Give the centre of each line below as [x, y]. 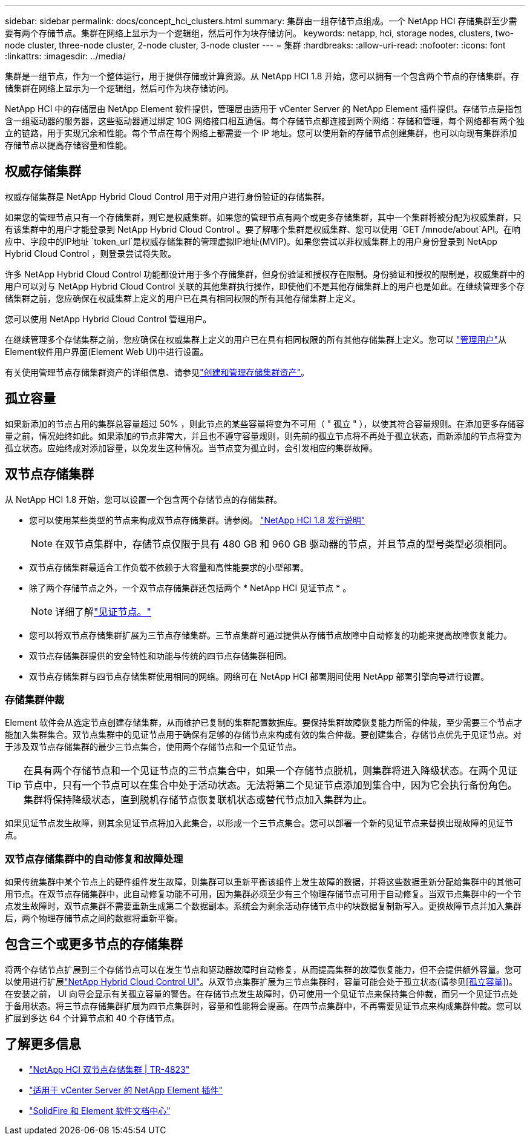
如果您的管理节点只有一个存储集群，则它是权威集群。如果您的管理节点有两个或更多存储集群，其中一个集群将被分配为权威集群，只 [263, 217]
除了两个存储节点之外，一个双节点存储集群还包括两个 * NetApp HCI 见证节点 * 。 [190, 588]
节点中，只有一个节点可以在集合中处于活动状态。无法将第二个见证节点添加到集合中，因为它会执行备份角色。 [271, 785]
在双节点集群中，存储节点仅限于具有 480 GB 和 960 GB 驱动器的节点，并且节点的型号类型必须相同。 [284, 544]
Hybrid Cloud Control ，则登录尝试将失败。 [91, 253]
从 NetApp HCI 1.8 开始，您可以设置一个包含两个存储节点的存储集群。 [144, 499]
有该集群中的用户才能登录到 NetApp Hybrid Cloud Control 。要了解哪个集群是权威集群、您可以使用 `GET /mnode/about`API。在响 [263, 229]
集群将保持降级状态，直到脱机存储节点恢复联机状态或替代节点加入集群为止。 [198, 800]
